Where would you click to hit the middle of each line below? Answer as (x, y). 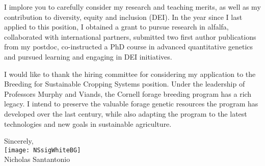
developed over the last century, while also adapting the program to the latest (126, 113)
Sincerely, (19, 141)
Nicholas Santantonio (37, 159)
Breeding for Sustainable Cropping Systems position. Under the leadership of (125, 84)
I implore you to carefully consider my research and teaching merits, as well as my (132, 7)
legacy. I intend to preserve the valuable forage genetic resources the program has (131, 104)
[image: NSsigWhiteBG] (43, 150)
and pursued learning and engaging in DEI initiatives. (88, 56)
